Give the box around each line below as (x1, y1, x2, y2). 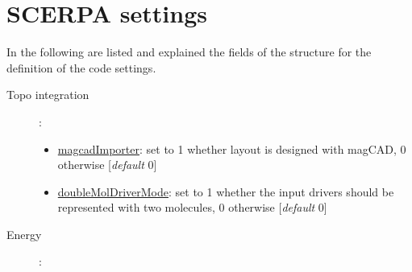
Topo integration (6, 86, 89, 103)
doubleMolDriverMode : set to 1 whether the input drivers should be (57, 183, 394, 200)
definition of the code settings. (6, 59, 156, 76)
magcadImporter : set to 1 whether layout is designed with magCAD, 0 (57, 140, 406, 157)
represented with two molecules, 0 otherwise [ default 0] (57, 199, 327, 216)
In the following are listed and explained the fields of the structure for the (6, 43, 372, 60)
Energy (6, 225, 42, 242)
